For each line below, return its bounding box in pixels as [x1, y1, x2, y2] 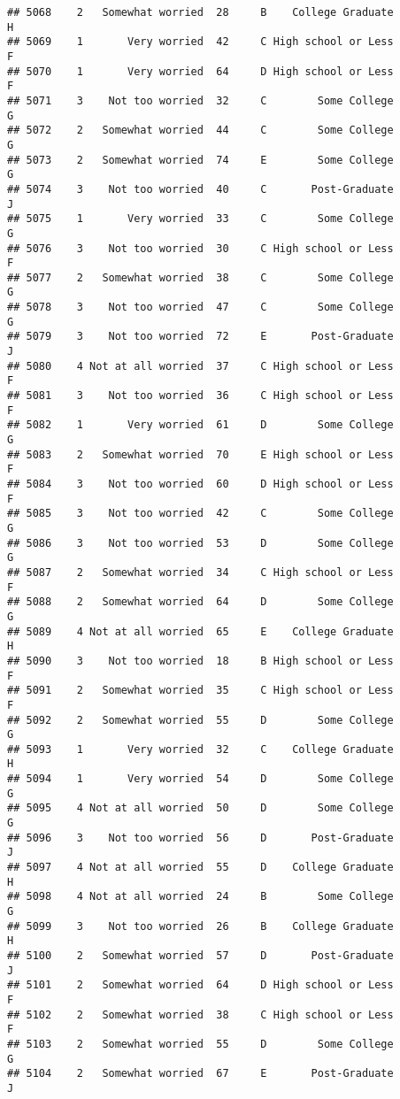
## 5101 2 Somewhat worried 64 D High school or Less [7, 979, 394, 992]
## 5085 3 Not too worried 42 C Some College [7, 507, 394, 520]
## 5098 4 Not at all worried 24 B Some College [7, 890, 394, 903]
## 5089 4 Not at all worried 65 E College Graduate [7, 625, 394, 638]
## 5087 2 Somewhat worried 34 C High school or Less [7, 565, 394, 579]
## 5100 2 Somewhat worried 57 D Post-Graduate [7, 949, 394, 962]
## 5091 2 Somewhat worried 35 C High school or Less [7, 684, 394, 697]
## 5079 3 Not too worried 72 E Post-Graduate [7, 330, 394, 343]
